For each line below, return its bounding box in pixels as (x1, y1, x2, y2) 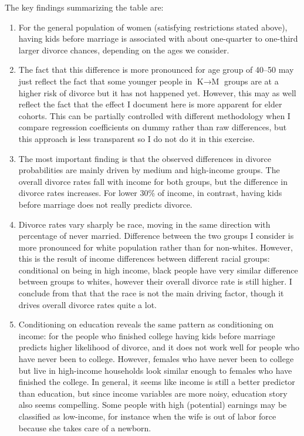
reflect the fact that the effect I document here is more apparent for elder (18, 98, 282, 110)
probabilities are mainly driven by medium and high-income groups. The (18, 164, 280, 176)
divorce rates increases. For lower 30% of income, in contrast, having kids (18, 187, 282, 199)
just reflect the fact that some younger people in (18, 75, 192, 87)
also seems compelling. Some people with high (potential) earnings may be (18, 398, 287, 411)
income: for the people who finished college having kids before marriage (18, 329, 275, 342)
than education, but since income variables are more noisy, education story (18, 387, 288, 399)
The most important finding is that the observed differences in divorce (18, 152, 271, 164)
